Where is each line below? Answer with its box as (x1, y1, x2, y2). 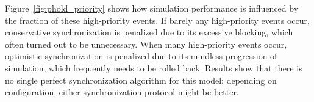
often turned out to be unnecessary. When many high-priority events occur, (5, 37, 287, 50)
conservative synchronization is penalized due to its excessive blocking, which (5, 26, 293, 38)
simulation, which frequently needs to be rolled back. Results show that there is (5, 61, 302, 74)
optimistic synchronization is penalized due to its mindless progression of (5, 49, 277, 62)
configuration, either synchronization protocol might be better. (5, 86, 239, 98)
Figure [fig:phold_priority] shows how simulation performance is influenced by (5, 2, 299, 14)
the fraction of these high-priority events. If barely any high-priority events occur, (5, 13, 310, 26)
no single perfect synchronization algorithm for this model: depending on (5, 73, 277, 86)
